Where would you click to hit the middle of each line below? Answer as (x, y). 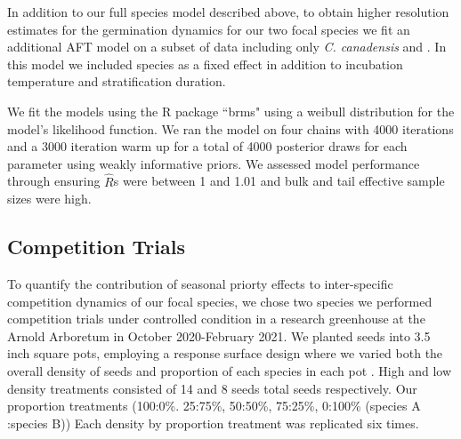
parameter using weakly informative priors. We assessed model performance (214, 163)
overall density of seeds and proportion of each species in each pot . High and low (230, 370)
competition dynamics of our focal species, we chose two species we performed (220, 301)
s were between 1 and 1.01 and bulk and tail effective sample (279, 181)
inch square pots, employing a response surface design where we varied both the (225, 353)
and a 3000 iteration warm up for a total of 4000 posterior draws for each (207, 146)
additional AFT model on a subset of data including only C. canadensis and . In (227, 47)
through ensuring (54, 181)
